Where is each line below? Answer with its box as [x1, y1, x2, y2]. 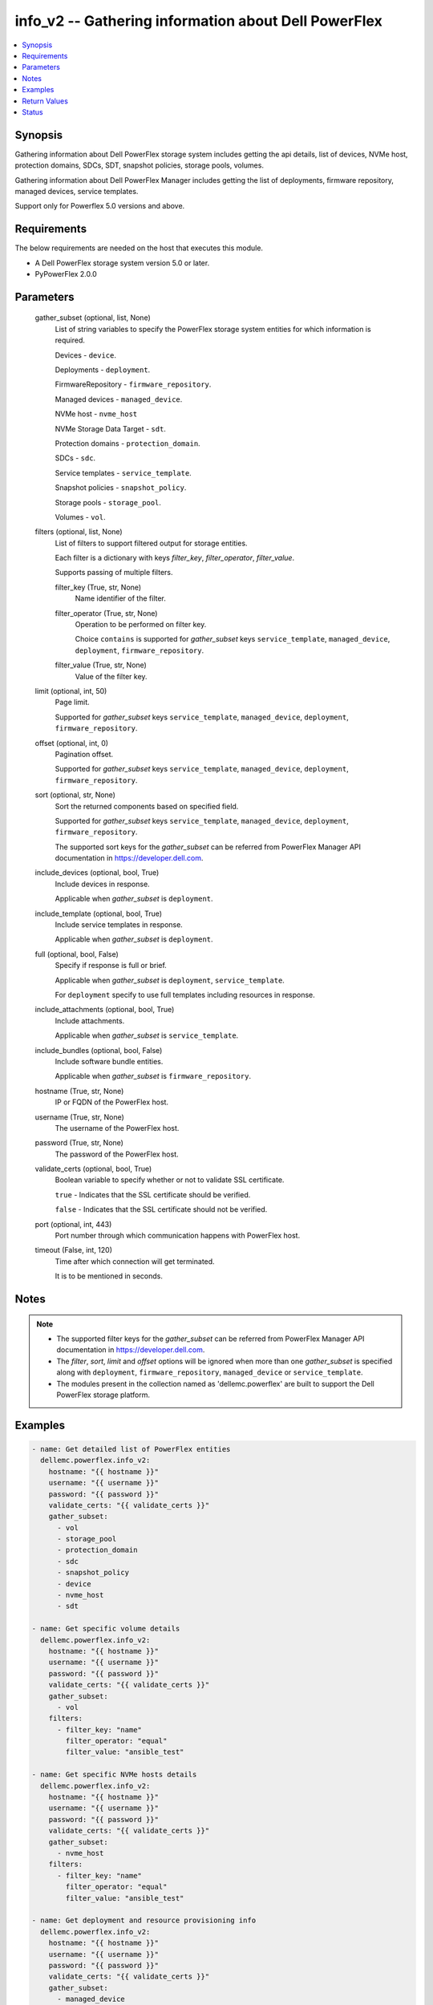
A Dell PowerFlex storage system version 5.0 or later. [34, 257, 210, 268]
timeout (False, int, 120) [34, 1246, 112, 1255]
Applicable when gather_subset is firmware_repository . [55, 1071, 252, 1081]
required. [55, 335, 86, 345]
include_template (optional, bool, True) [34, 909, 163, 918]
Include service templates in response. [55, 920, 184, 930]
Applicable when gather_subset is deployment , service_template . [55, 975, 285, 985]
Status [22, 107, 43, 116]
